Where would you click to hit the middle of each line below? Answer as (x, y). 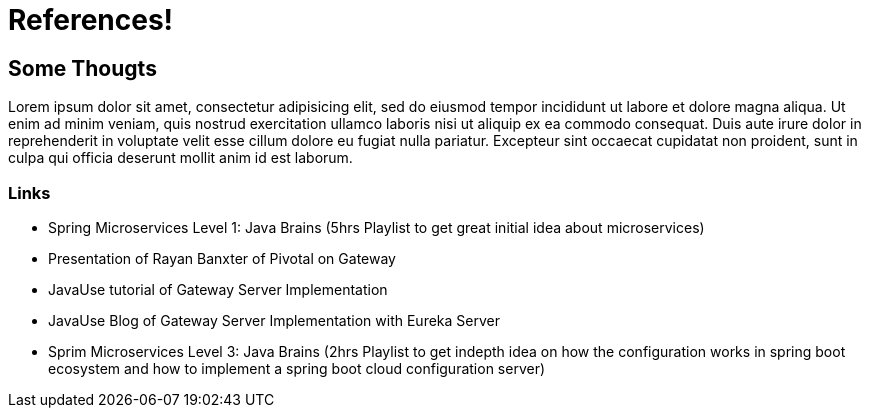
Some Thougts (82, 68)
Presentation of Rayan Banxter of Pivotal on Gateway (222, 258)
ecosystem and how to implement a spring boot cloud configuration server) (297, 368)
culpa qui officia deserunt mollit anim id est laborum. (180, 158)
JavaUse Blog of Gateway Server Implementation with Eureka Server (274, 320)
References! (91, 20)
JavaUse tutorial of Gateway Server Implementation (218, 289)
